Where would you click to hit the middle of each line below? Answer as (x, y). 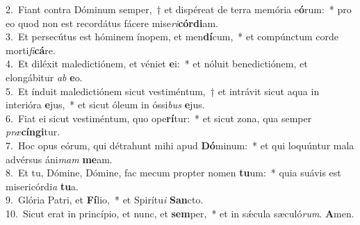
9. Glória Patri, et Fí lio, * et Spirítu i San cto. (105, 200)
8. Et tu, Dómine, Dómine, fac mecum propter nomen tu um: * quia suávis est (173, 173)
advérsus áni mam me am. (59, 159)
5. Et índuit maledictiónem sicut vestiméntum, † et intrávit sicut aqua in (163, 91)
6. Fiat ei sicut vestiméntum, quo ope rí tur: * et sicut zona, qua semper (159, 118)
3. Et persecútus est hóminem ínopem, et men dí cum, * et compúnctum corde (172, 36)
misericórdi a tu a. (42, 186)
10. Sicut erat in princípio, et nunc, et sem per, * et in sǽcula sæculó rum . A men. (180, 213)
